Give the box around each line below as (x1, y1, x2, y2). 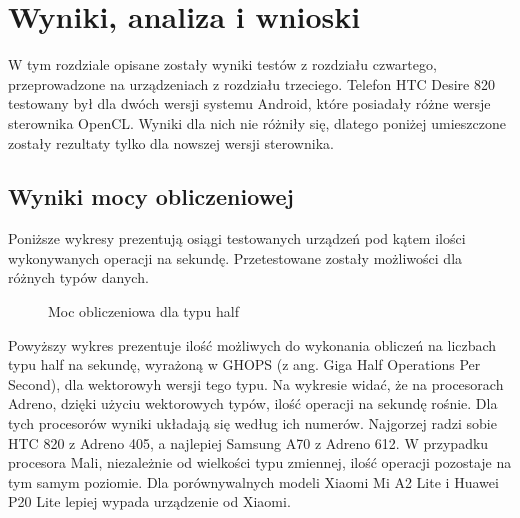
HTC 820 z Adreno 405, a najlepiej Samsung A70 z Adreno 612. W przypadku (8, 432, 489, 453)
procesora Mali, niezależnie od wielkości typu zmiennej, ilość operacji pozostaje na (8, 452, 512, 473)
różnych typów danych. (8, 267, 149, 288)
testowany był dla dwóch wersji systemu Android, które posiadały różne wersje (8, 93, 491, 114)
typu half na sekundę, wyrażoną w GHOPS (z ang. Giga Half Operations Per (8, 354, 481, 375)
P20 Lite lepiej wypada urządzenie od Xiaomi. (8, 491, 291, 512)
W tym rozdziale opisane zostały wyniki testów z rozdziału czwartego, (8, 54, 437, 75)
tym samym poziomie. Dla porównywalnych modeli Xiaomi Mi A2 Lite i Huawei (8, 471, 499, 492)
